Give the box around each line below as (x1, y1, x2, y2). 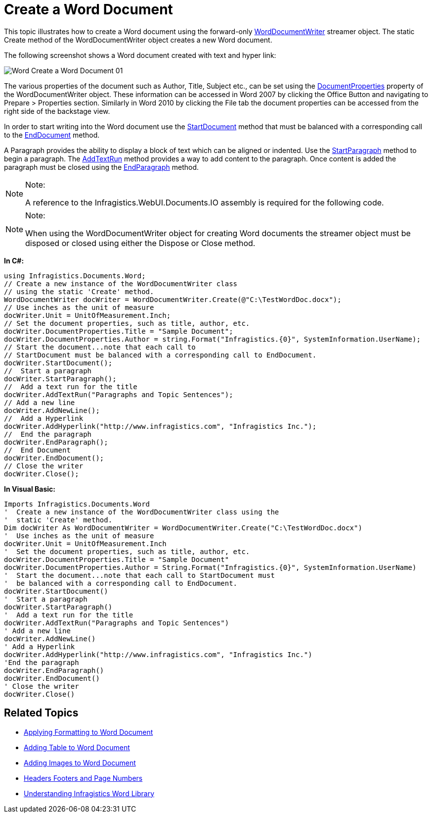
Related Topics (4, 707, 79, 719)
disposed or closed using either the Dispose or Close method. (25, 238, 256, 248)
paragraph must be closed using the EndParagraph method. (4, 162, 199, 171)
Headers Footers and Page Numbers (24, 773, 143, 782)
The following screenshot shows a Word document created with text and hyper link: (4, 51, 276, 59)
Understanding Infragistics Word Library (24, 789, 155, 798)
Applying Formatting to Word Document (24, 727, 153, 736)
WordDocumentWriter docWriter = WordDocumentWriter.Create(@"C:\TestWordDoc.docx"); (4, 295, 342, 304)
